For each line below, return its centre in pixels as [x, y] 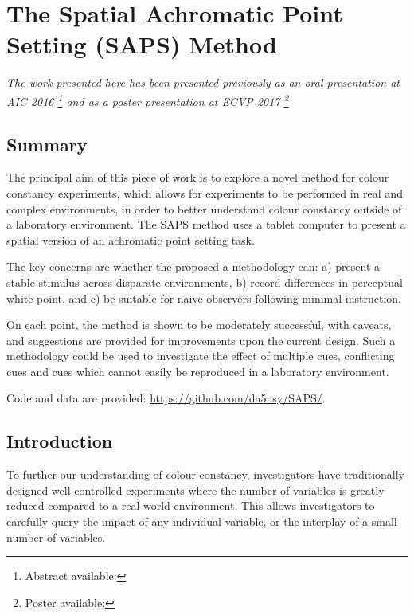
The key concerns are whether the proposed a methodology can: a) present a [193, 266]
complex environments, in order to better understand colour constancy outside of [204, 208]
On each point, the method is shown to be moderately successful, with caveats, [199, 325]
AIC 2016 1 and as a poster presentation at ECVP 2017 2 [148, 100]
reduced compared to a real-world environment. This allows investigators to [191, 505]
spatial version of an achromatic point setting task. [131, 239]
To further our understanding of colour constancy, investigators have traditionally [205, 474]
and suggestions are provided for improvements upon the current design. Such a [201, 340]
